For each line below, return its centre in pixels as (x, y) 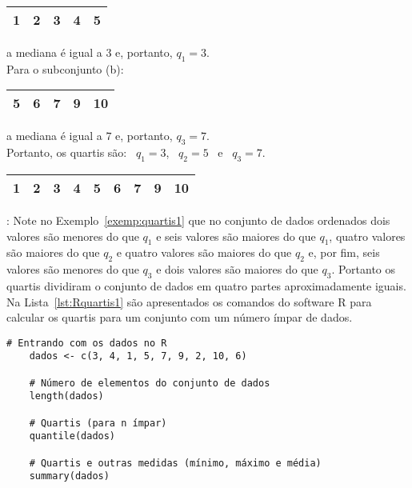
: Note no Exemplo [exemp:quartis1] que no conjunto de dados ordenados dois (198, 220)
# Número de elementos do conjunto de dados (150, 383)
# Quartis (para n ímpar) (98, 423)
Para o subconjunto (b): (65, 68)
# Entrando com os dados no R (87, 343)
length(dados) (66, 396)
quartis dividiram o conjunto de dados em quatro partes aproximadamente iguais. (206, 285)
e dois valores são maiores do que (237, 269)
